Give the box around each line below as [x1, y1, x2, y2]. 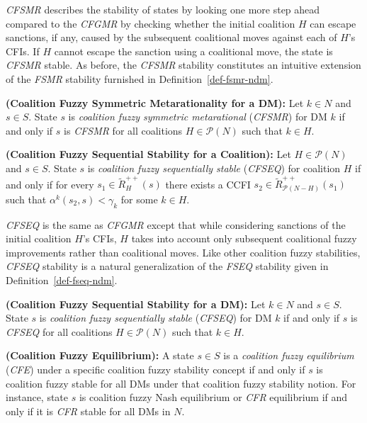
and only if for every [6, 176, 94, 191]
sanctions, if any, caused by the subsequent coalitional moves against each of [6, 30, 337, 45]
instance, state [6, 390, 69, 405]
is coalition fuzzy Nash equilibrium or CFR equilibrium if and [79, 390, 348, 405]
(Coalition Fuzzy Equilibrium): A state [6, 348, 194, 363]
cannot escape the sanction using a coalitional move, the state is [54, 43, 333, 58]
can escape [310, 16, 356, 30]
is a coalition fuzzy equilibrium [223, 348, 354, 363]
